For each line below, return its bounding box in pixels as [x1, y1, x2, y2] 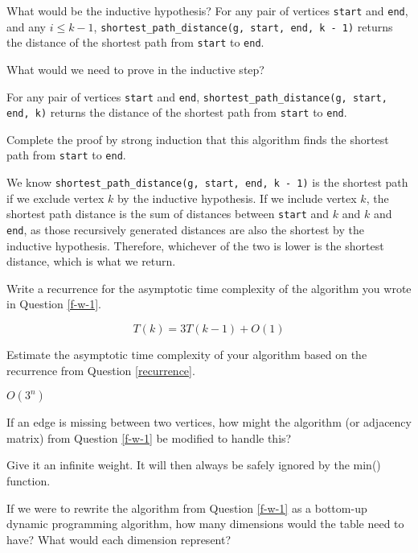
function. [6, 473, 51, 489]
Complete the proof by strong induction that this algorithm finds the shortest [6, 130, 389, 147]
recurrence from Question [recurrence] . [6, 361, 195, 378]
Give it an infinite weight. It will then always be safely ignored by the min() [6, 456, 381, 473]
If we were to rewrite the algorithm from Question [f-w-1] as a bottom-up [6, 499, 367, 516]
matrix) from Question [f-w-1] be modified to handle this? [6, 429, 292, 446]
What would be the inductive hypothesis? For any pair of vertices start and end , [6, 2, 408, 19]
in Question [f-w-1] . [6, 295, 101, 312]
